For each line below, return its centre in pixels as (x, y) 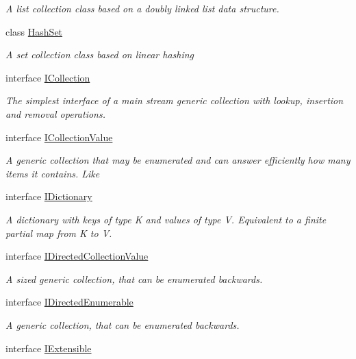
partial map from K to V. (59, 233)
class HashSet (34, 31)
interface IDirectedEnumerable (69, 302)
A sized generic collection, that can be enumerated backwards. (134, 278)
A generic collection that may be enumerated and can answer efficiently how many (178, 160)
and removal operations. (55, 113)
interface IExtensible (49, 348)
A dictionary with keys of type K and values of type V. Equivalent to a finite (166, 219)
